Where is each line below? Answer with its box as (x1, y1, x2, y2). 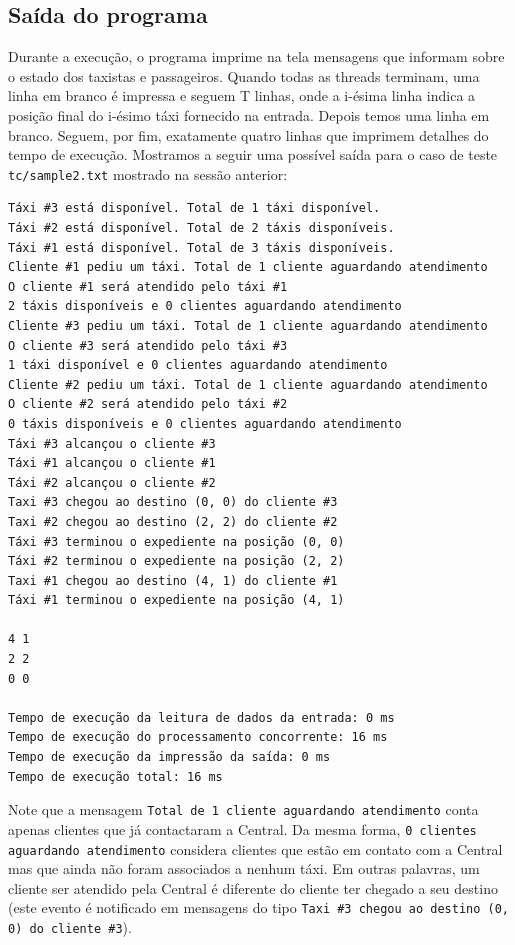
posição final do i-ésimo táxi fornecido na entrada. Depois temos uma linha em (8, 104, 490, 125)
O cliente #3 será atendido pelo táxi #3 (8, 338, 288, 353)
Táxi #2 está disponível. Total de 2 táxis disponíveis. (8, 221, 395, 236)
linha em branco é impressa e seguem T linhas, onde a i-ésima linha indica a (8, 85, 476, 106)
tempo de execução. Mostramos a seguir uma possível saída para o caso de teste (8, 144, 498, 165)
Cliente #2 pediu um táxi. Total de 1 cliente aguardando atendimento (8, 377, 488, 392)
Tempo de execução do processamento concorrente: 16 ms (8, 730, 388, 745)
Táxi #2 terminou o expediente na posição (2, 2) (8, 554, 345, 569)
